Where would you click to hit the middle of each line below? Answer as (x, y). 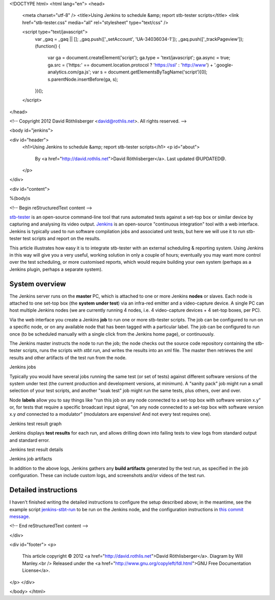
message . (20, 516)
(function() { (48, 46)
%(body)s (20, 198)
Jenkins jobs (23, 367)
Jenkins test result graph (36, 423)
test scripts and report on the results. (62, 239)
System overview (38, 284)
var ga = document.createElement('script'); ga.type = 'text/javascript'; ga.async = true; (139, 58)
